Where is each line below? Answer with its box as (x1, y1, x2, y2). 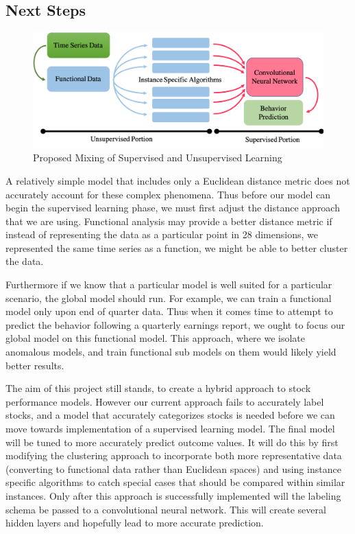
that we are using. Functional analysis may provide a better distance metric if (5, 213, 332, 228)
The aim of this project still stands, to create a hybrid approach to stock (5, 381, 311, 395)
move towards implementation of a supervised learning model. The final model (5, 421, 335, 435)
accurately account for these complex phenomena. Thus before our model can (5, 187, 330, 201)
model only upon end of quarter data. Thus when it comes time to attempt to (5, 304, 333, 318)
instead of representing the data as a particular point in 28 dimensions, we (5, 227, 318, 242)
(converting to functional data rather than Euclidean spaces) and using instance (5, 461, 341, 476)
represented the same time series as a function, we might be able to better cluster (5, 240, 348, 255)
